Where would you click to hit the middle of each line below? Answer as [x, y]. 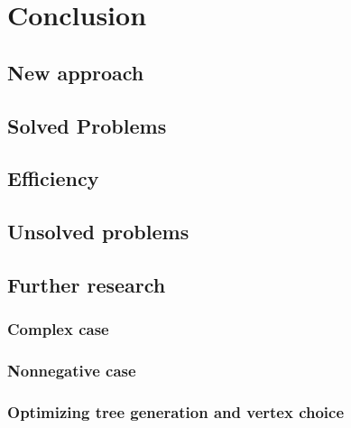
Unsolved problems [98, 232]
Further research [87, 284]
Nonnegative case [72, 371]
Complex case [58, 329]
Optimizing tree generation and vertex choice [176, 411]
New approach [76, 72]
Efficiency [53, 178]
